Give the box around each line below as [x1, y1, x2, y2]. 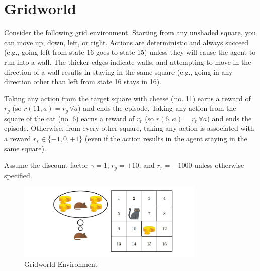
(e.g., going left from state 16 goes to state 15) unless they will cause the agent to [4, 47, 256, 57]
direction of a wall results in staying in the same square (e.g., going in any [4, 66, 233, 77]
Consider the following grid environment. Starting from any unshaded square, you [4, 27, 256, 38]
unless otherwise [194, 160, 244, 170]
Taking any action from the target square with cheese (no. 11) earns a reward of [4, 93, 251, 103]
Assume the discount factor [4, 160, 89, 170]
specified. [4, 170, 32, 180]
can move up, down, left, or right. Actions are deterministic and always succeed [4, 37, 249, 47]
